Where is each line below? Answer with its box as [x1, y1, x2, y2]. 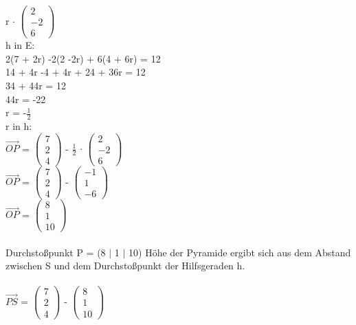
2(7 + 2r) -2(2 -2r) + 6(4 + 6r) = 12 [5, 51, 161, 65]
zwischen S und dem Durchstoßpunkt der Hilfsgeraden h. [5, 258, 245, 273]
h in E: [5, 38, 35, 52]
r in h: [5, 118, 32, 133]
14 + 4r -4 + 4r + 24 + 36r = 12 [5, 65, 146, 79]
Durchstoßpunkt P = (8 [5, 245, 106, 259]
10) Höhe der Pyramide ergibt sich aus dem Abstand [129, 245, 351, 259]
